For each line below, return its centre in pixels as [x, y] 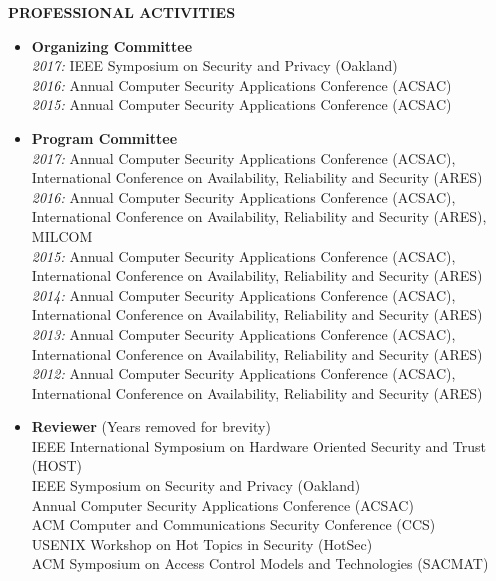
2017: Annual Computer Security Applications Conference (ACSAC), [243, 157]
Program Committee [104, 137]
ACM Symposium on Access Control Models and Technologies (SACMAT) [260, 563]
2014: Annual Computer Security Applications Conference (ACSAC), [243, 294]
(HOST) [56, 465]
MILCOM [62, 235]
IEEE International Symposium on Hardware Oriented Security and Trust [258, 445]
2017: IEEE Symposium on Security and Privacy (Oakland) [214, 65]
